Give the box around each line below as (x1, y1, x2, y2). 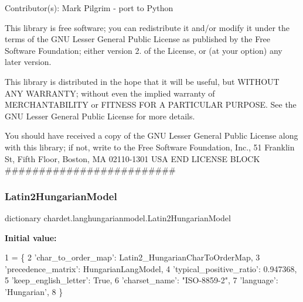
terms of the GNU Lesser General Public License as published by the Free (5, 33, 271, 45)
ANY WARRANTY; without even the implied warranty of (5, 87, 215, 99)
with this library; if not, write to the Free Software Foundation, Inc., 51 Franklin (5, 140, 295, 153)
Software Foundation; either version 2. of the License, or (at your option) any (5, 44, 282, 56)
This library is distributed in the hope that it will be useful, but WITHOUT (5, 75, 280, 87)
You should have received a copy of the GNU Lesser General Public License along (5, 129, 298, 142)
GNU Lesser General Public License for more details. (5, 109, 195, 122)
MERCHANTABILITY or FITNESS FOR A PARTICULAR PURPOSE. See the (5, 98, 297, 111)
